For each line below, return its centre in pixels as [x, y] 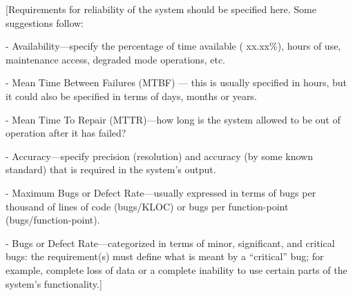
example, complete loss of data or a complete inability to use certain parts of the [176, 269]
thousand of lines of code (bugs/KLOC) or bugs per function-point [147, 206]
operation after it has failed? [66, 133]
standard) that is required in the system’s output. [111, 169]
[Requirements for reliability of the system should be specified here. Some [161, 9]
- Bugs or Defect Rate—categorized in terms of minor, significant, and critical [170, 243]
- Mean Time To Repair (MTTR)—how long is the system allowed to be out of [173, 119]
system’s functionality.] [54, 283]
